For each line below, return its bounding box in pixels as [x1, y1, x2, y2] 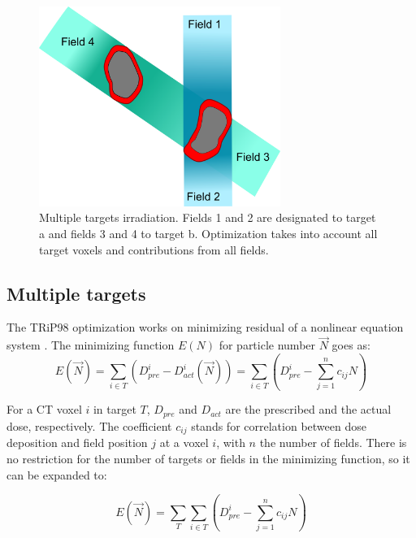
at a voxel [159, 434, 209, 451]
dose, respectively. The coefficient [6, 417, 172, 434]
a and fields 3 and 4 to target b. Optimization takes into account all [39, 224, 378, 241]
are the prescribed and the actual [225, 401, 392, 418]
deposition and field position [6, 434, 148, 451]
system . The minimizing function [6, 336, 175, 354]
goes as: [331, 336, 370, 354]
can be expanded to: [6, 466, 107, 483]
